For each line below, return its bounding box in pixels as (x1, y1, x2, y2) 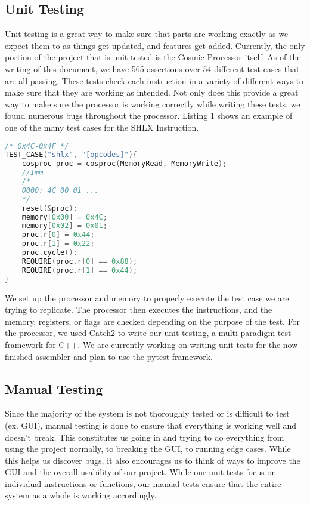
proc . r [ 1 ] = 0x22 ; (21, 239, 95, 248)
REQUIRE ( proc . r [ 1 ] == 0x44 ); (21, 266, 138, 275)
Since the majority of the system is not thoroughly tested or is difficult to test (5, 407, 290, 420)
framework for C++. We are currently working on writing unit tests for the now (5, 338, 298, 350)
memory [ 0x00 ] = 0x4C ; (21, 213, 107, 221)
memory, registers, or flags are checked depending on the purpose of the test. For (5, 315, 300, 327)
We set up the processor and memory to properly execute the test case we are (5, 291, 289, 304)
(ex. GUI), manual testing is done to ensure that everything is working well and (5, 418, 296, 431)
